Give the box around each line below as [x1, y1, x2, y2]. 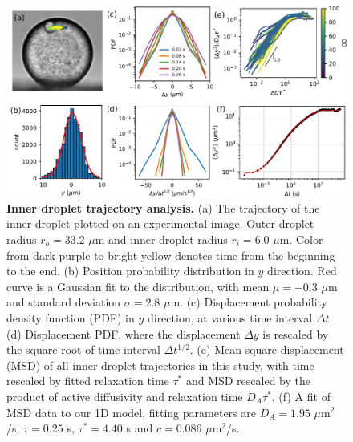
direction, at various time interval [147, 310, 313, 326]
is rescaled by [262, 325, 329, 342]
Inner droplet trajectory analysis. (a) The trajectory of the [6, 199, 320, 216]
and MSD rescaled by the [185, 372, 311, 389]
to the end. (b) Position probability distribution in [6, 262, 254, 279]
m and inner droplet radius [95, 231, 228, 248]
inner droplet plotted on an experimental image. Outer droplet [6, 215, 314, 232]
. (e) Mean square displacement [189, 341, 344, 358]
